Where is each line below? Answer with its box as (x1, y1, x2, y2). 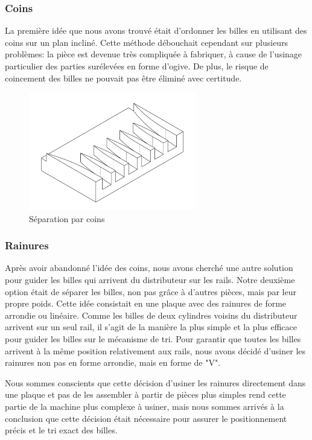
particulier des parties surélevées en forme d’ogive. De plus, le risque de (5, 60, 269, 72)
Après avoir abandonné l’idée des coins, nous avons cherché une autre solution (5, 261, 293, 274)
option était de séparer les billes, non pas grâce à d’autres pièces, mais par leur (5, 285, 296, 298)
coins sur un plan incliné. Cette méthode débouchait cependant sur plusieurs (5, 36, 288, 48)
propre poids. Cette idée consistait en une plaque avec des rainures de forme (5, 297, 287, 310)
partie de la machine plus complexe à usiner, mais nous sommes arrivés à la (5, 400, 284, 412)
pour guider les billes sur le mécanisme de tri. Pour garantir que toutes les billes (5, 333, 301, 345)
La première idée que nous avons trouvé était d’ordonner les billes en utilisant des (5, 24, 307, 37)
